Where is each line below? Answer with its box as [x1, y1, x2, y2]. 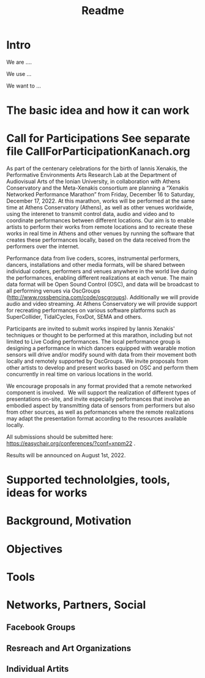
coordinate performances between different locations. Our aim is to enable [6, 217, 195, 224]
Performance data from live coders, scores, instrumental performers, [6, 255, 181, 262]
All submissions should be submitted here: [6, 433, 113, 441]
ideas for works [6, 486, 88, 500]
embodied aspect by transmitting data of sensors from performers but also [6, 402, 195, 409]
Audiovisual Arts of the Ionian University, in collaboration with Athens [6, 178, 181, 185]
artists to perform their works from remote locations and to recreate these [6, 223, 193, 231]
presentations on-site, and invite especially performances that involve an [6, 395, 190, 403]
